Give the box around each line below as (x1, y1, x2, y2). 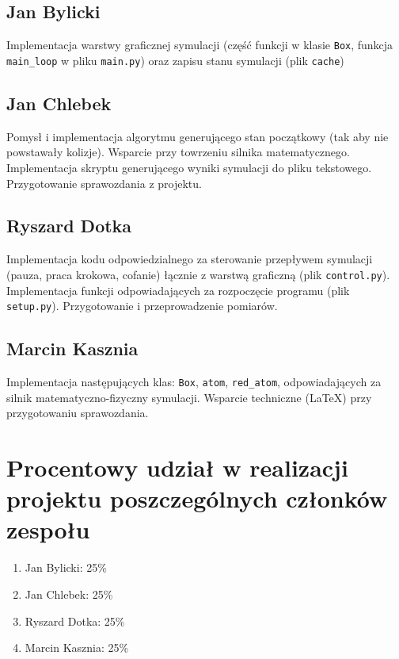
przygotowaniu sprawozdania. (6, 404, 149, 421)
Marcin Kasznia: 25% (25, 639, 129, 656)
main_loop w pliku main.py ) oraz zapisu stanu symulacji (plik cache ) (6, 52, 344, 68)
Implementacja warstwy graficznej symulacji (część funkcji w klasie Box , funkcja (6, 36, 393, 53)
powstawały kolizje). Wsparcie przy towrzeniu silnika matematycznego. (6, 144, 350, 160)
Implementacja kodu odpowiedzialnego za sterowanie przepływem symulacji (6, 251, 373, 267)
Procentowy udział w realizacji (6, 451, 348, 484)
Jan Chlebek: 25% (25, 585, 113, 602)
